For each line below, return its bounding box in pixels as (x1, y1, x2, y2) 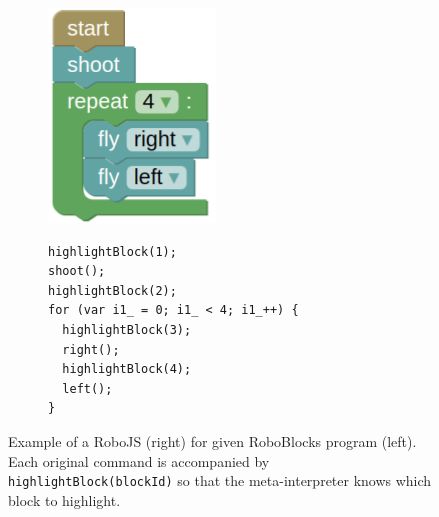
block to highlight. (8, 489, 121, 510)
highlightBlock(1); (48, 244, 177, 259)
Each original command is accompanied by (8, 450, 270, 471)
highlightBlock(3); (62, 322, 192, 337)
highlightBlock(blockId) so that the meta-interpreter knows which (8, 470, 432, 491)
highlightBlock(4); (62, 362, 192, 377)
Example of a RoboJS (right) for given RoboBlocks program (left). (8, 430, 417, 451)
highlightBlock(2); (48, 283, 177, 298)
